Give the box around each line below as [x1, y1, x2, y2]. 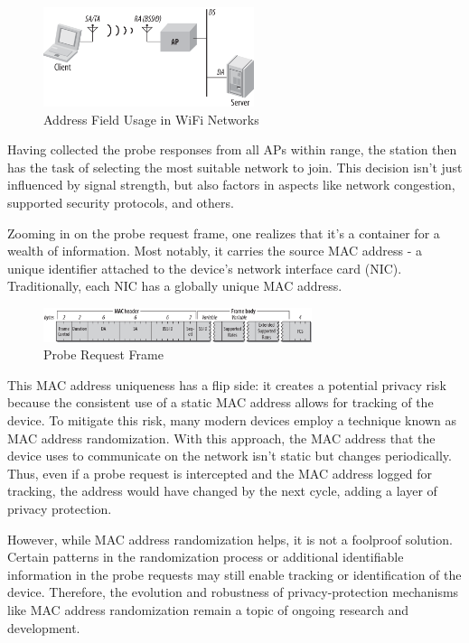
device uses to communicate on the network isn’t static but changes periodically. [7, 446, 452, 465]
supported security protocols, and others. [7, 192, 234, 211]
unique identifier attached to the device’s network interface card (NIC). [7, 258, 402, 277]
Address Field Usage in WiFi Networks [43, 109, 259, 128]
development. [7, 618, 80, 637]
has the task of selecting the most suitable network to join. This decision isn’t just [7, 157, 463, 176]
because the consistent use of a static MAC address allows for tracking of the [7, 393, 434, 412]
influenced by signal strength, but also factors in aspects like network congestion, [7, 175, 455, 194]
